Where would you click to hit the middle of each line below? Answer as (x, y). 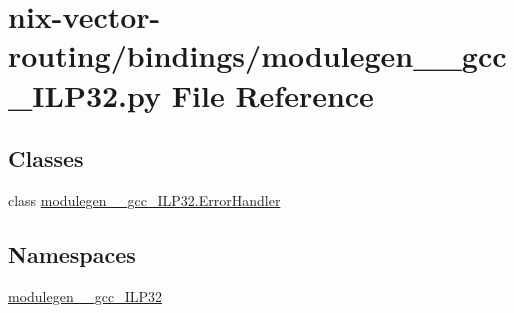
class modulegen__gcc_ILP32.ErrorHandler (144, 199)
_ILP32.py (85, 94)
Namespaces (72, 253)
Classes (46, 158)
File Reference (272, 94)
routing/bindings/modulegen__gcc (257, 55)
